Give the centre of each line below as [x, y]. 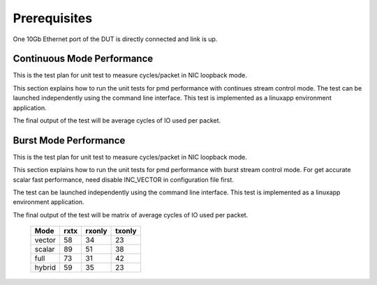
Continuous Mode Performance [83, 59]
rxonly [96, 231]
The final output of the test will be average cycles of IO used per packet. [117, 121]
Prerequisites [53, 18]
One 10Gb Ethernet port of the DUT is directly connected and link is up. [115, 39]
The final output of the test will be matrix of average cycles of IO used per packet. [131, 215]
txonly [126, 231]
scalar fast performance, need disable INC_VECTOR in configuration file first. [123, 179]
